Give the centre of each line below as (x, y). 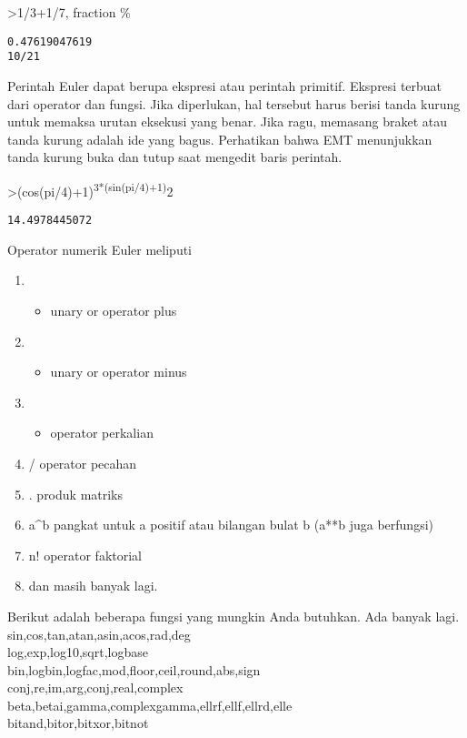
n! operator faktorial (85, 555)
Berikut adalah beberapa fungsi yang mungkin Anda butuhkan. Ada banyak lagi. (233, 616)
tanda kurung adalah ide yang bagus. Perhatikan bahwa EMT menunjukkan (220, 139)
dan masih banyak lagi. (93, 586)
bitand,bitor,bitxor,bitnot (78, 723)
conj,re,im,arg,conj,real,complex (95, 687)
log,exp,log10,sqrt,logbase (78, 652)
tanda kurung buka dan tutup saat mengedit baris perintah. (175, 157)
